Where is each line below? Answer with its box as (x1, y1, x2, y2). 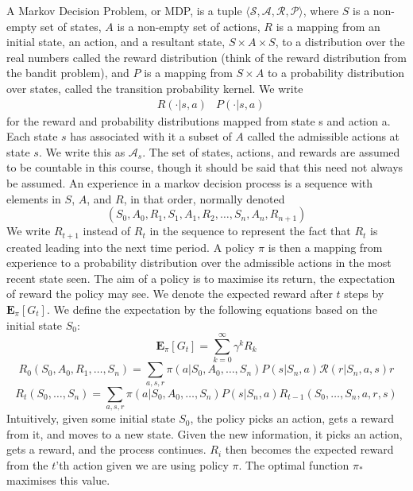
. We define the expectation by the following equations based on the (46, 300, 377, 317)
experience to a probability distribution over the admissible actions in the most (6, 254, 392, 271)
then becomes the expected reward (225, 441, 394, 458)
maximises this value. (6, 472, 110, 489)
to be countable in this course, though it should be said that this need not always (6, 159, 403, 176)
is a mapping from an (276, 17, 380, 34)
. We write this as (38, 143, 125, 160)
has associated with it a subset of (70, 128, 232, 145)
